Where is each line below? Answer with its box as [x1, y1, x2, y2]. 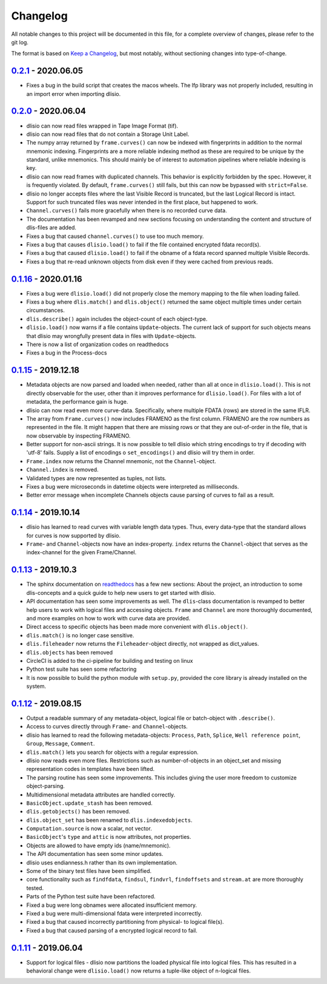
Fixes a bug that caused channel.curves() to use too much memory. [26, 232, 204, 240]
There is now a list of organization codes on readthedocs [26, 341, 169, 348]
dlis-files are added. [26, 224, 77, 231]
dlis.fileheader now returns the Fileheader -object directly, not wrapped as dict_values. [26, 640, 260, 648]
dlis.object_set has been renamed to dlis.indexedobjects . [26, 816, 193, 824]
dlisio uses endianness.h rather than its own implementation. [26, 859, 178, 866]
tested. [26, 884, 44, 892]
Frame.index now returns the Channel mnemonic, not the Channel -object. [26, 457, 216, 464]
